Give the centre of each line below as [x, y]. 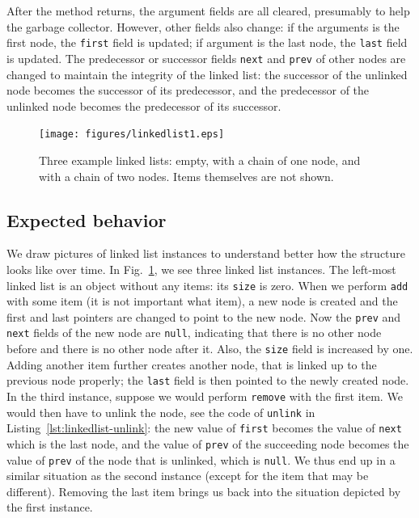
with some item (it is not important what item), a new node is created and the [202, 301]
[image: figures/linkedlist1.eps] [132, 135]
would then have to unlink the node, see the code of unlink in [161, 412]
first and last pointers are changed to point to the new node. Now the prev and [204, 316]
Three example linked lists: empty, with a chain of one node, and [200, 160]
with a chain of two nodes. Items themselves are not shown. [186, 176]
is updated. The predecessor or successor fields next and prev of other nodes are [206, 58]
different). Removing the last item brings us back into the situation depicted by [204, 491]
